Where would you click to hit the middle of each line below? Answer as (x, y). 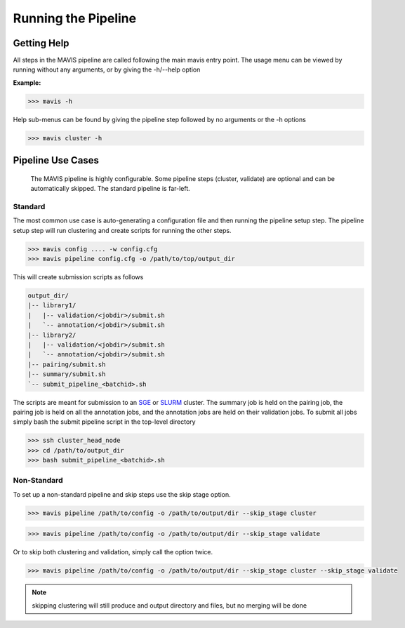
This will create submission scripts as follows (78, 277)
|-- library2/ (52, 335)
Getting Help (41, 43)
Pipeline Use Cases (56, 160)
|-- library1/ (52, 306)
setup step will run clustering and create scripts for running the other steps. (122, 230)
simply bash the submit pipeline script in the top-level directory (104, 422)
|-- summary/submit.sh (67, 374)
